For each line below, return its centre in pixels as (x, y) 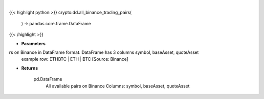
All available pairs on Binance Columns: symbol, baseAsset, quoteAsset (118, 86)
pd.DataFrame (48, 79)
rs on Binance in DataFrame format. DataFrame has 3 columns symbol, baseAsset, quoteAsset (104, 52)
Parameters (33, 43)
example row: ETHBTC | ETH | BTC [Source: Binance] (75, 59)
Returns (30, 68)
